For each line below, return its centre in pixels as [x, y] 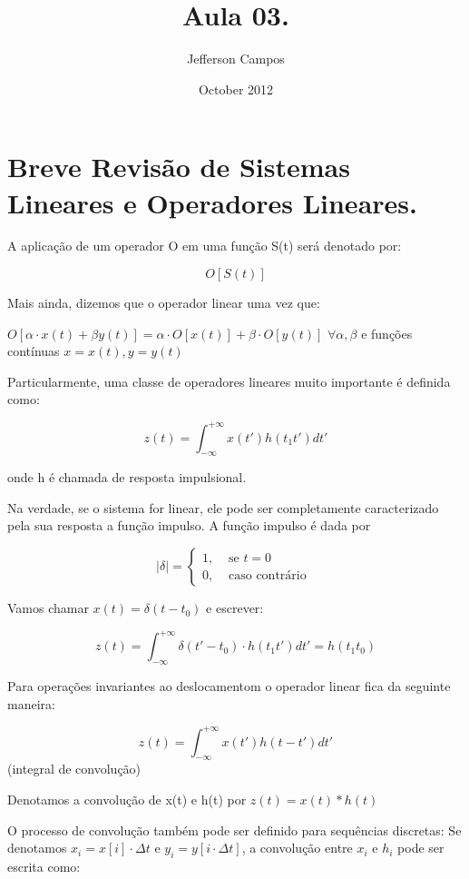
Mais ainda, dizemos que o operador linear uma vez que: [164, 303]
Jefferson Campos [236, 59]
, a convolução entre [297, 848]
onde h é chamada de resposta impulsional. [127, 477]
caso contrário [268, 575]
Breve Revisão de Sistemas [179, 167]
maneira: [31, 703]
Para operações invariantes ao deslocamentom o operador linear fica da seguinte [229, 685]
